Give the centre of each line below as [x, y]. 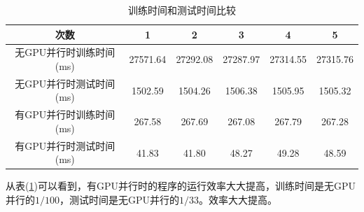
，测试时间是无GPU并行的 [120, 200]
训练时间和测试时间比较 [182, 10]
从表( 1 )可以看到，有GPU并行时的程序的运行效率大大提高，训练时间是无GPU [181, 186]
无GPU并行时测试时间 [65, 83]
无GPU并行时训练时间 [65, 52]
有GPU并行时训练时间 [65, 114]
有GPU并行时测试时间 [65, 145]
